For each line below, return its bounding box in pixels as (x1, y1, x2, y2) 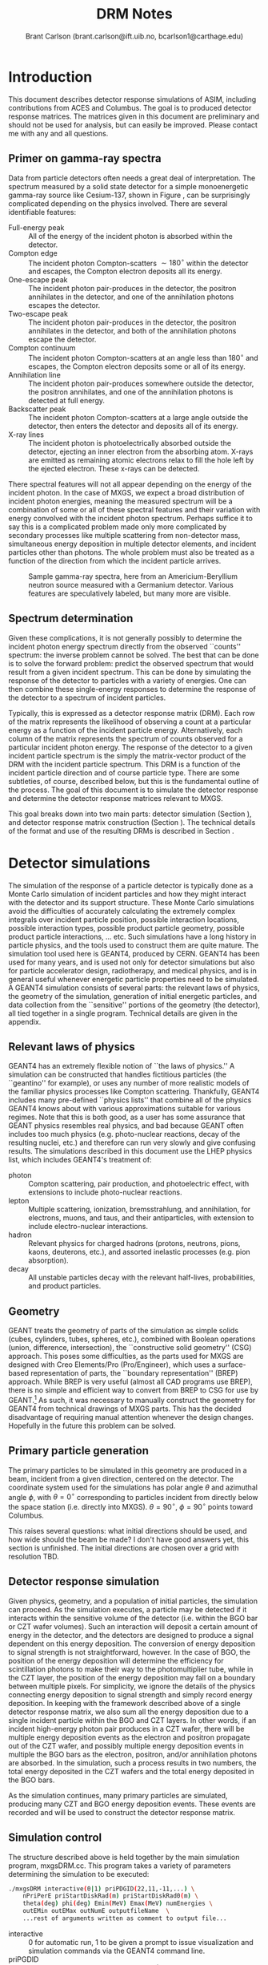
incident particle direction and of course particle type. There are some (8, 767, 240, 778)
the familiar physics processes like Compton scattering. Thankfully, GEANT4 (8, 1087, 260, 1097)
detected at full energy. (28, 395, 106, 405)
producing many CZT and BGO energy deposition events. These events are (8, 1799, 256, 1809)
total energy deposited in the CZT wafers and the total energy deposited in (8, 1766, 254, 1776)
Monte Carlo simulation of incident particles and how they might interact (8, 889, 246, 899)
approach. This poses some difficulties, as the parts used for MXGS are (8, 1352, 244, 1361)
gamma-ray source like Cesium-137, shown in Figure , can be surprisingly (8, 190, 250, 200)
